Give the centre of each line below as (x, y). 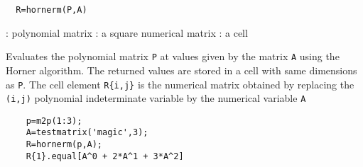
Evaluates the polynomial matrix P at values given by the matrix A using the (173, 56)
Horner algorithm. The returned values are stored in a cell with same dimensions (181, 70)
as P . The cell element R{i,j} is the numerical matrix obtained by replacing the (180, 84)
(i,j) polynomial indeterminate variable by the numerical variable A (156, 98)
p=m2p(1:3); (54, 121)
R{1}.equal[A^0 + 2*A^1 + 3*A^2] (105, 156)
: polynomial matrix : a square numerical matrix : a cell (127, 32)
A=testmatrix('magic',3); (87, 133)
